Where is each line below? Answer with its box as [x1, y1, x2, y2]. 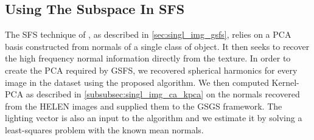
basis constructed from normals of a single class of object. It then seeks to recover [5, 40, 310, 52]
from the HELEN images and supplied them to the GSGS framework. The [5, 99, 282, 112]
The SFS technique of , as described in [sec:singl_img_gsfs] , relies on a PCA [5, 28, 291, 41]
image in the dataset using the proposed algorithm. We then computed [5, 75, 269, 88]
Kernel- [271, 75, 299, 88]
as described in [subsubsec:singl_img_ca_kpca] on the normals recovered [26, 88, 300, 100]
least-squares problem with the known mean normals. [5, 123, 204, 136]
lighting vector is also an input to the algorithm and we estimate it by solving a [5, 111, 302, 124]
